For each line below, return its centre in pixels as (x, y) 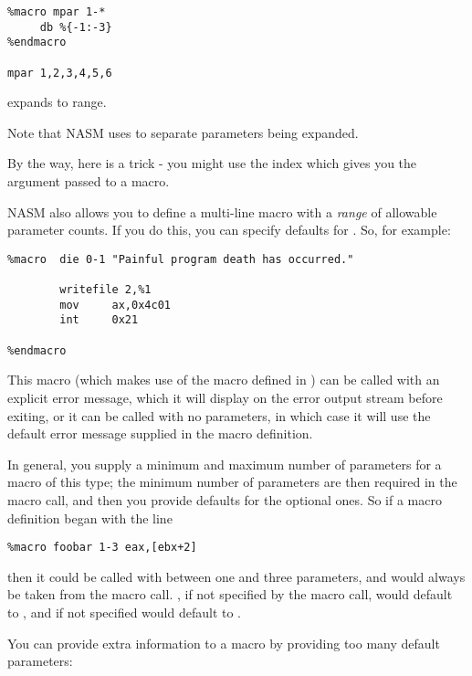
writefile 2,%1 (105, 290)
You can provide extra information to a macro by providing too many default (224, 643)
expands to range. (57, 102)
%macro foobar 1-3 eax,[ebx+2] (102, 548)
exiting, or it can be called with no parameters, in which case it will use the (219, 415)
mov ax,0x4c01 (115, 305)
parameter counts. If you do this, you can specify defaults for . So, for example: (229, 230)
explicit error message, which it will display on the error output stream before (225, 398)
